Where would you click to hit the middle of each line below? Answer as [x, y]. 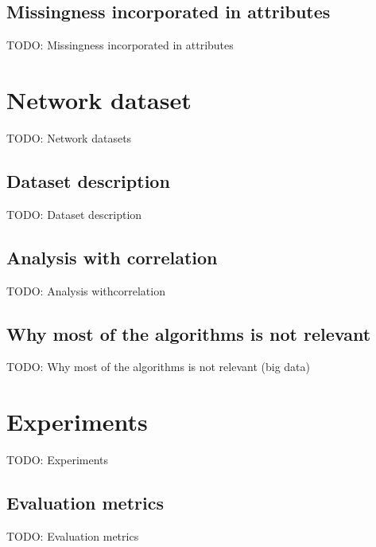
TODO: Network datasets [69, 137]
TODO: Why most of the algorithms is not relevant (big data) [159, 367]
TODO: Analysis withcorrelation [86, 290]
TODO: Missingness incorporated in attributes [120, 45]
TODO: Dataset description [74, 214]
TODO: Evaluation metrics [73, 535]
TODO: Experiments [58, 460]
